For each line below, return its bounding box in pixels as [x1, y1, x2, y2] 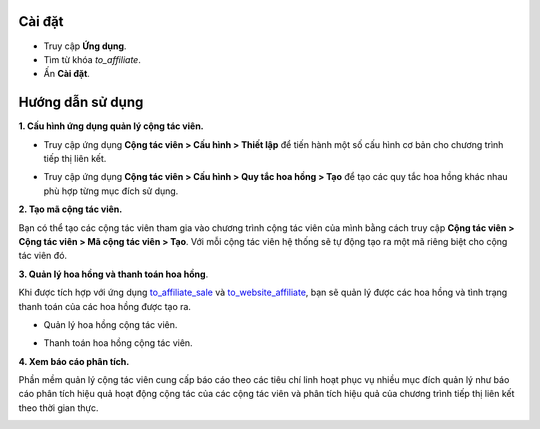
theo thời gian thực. [18, 401, 99, 414]
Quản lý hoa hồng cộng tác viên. [43, 318, 178, 330]
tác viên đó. [18, 250, 68, 262]
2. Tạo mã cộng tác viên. [18, 203, 123, 215]
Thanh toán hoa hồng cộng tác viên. [43, 337, 194, 349]
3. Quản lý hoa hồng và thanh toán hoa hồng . [18, 268, 209, 280]
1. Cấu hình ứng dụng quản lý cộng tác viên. [18, 120, 204, 132]
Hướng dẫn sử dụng [18, 94, 144, 111]
